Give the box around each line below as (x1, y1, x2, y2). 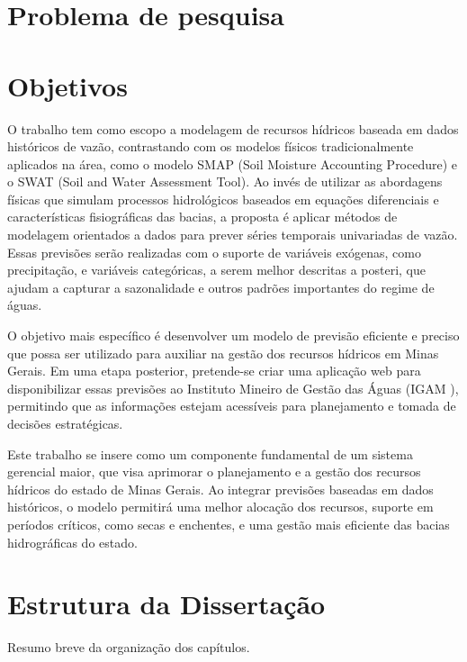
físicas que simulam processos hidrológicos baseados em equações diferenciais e (7, 189, 439, 208)
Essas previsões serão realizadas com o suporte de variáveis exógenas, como (7, 242, 421, 261)
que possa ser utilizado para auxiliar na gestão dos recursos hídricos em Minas (7, 343, 439, 362)
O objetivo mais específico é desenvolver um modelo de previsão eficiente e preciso (7, 326, 460, 345)
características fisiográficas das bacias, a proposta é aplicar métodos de (7, 207, 398, 226)
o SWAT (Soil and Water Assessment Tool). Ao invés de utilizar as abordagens (7, 172, 443, 191)
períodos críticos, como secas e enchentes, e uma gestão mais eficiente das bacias (7, 514, 450, 533)
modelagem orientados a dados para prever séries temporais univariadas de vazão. (7, 225, 458, 244)
